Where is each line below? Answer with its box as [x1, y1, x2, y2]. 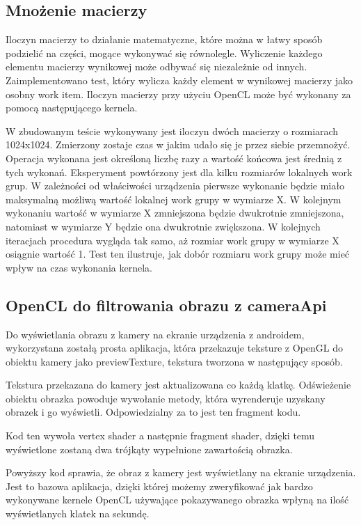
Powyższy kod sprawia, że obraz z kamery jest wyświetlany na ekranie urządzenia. [6, 465, 356, 480]
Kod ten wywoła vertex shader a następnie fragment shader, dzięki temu [6, 428, 315, 443]
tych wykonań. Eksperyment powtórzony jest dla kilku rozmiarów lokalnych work [6, 164, 353, 179]
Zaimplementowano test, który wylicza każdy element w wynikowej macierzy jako [6, 72, 353, 87]
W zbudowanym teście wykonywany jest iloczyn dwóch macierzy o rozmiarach [6, 123, 339, 138]
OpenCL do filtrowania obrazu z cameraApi [6, 294, 327, 315]
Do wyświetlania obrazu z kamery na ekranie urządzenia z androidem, [6, 327, 305, 341]
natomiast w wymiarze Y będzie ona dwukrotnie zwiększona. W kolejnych [6, 219, 321, 233]
